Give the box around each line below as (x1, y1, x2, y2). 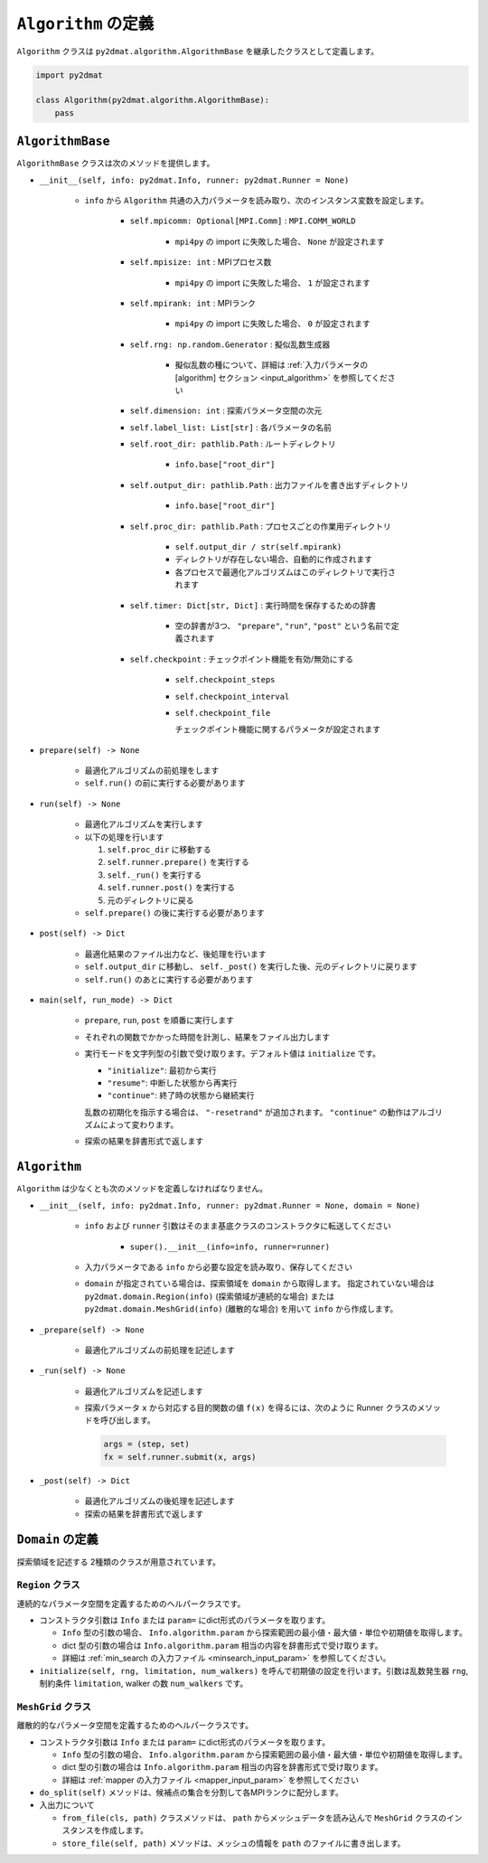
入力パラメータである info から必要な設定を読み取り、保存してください (84, 1261, 352, 1272)
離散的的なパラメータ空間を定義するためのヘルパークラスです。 (16, 1720, 253, 1731)
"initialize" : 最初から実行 (107, 1065, 217, 1076)
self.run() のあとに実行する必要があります (84, 974, 254, 984)
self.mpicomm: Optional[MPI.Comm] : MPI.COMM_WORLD (129, 215, 356, 226)
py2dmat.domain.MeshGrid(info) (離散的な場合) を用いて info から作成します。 (84, 1303, 399, 1314)
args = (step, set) (103, 1439, 190, 1450)
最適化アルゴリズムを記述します (84, 1386, 203, 1397)
